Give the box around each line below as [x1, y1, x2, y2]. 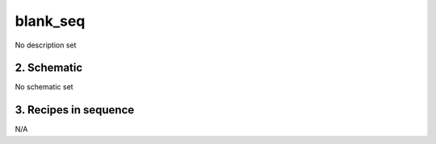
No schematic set [15, 82, 73, 92]
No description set [15, 40, 77, 50]
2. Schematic [15, 61, 83, 75]
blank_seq [15, 12, 86, 30]
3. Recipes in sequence [15, 103, 135, 117]
